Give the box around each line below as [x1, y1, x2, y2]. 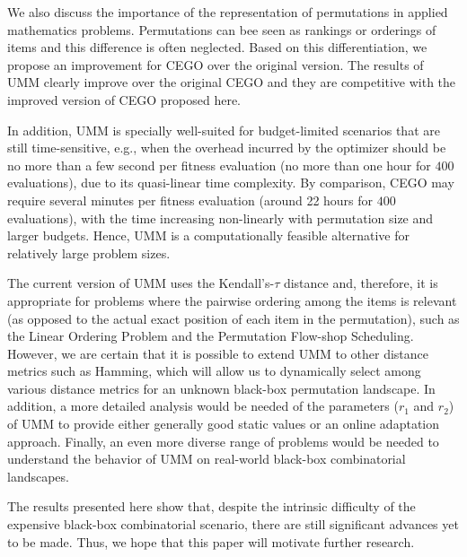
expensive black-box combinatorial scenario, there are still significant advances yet [7, 515, 459, 534]
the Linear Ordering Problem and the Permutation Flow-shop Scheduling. [7, 326, 414, 345]
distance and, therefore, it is [283, 274, 438, 292]
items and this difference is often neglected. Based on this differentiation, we [7, 38, 427, 57]
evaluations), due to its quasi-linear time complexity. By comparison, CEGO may [7, 173, 454, 192]
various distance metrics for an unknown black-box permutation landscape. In [7, 379, 436, 397]
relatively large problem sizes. [7, 243, 171, 262]
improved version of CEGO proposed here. [7, 90, 242, 109]
